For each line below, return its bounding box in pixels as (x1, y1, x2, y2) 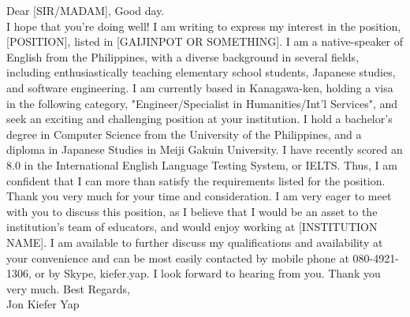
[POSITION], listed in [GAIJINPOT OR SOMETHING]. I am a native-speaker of (6, 33, 404, 50)
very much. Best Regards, (6, 280, 130, 296)
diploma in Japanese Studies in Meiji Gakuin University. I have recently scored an (6, 141, 403, 158)
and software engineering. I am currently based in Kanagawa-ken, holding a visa (6, 79, 393, 95)
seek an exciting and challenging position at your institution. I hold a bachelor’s (6, 110, 393, 127)
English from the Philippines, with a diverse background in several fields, (6, 48, 360, 65)
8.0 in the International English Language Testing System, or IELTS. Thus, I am (6, 156, 397, 173)
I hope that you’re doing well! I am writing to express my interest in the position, (6, 17, 401, 34)
